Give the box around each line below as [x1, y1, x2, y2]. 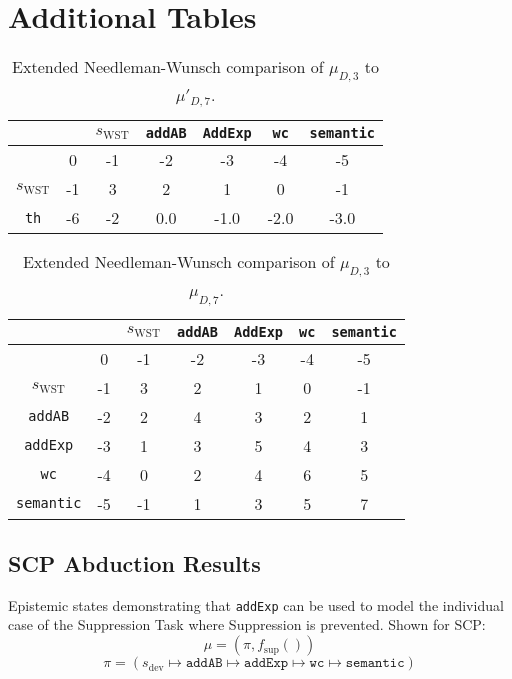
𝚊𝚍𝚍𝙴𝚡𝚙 [244, 656, 289, 671]
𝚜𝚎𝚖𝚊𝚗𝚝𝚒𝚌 [345, 656, 405, 671]
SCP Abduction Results [8, 548, 261, 579]
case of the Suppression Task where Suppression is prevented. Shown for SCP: [8, 614, 486, 635]
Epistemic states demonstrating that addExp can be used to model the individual [8, 594, 504, 615]
